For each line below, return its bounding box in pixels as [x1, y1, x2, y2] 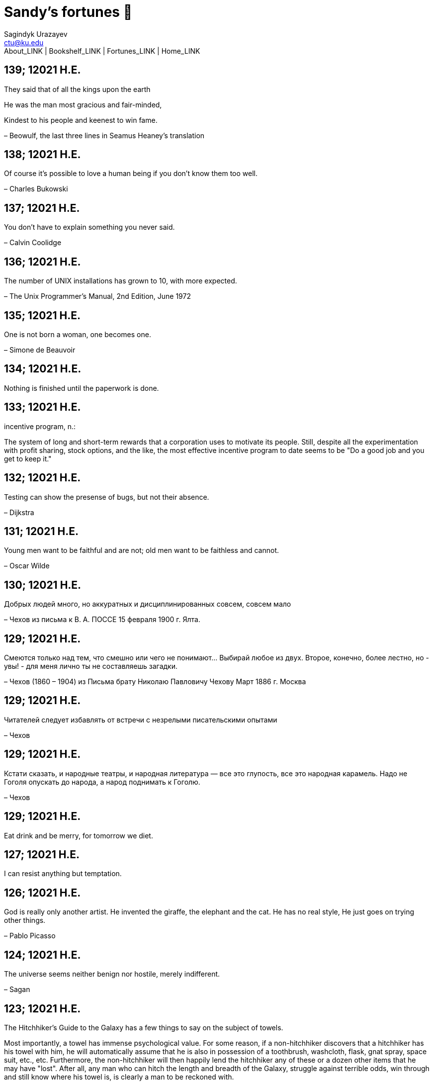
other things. [4, 916, 46, 925]
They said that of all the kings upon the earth [4, 85, 151, 93]
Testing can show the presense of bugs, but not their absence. [4, 492, 209, 501]
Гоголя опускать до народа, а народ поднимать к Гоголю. [4, 777, 200, 786]
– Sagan [4, 985, 30, 994]
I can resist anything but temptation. [4, 869, 122, 878]
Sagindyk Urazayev [4, 29, 68, 38]
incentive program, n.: [4, 422, 76, 431]
